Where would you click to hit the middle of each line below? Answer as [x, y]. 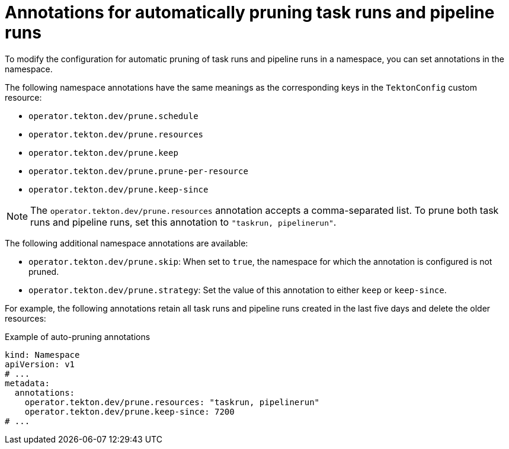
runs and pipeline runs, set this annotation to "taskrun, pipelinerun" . [183, 222]
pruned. [44, 271]
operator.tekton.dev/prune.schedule [113, 116]
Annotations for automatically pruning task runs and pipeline [250, 12]
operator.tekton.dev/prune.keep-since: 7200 [129, 411]
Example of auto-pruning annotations [78, 336]
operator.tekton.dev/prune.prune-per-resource [138, 171]
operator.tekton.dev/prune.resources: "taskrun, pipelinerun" [172, 402]
